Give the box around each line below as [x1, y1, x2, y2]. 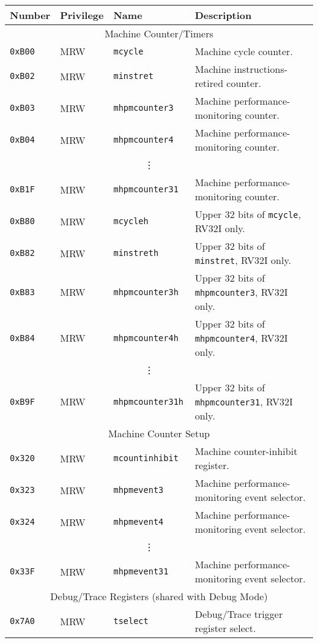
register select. [194, 621, 256, 635]
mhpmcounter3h [113, 287, 179, 297]
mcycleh [113, 216, 149, 226]
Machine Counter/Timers [105, 26, 213, 40]
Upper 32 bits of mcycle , [194, 207, 301, 221]
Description [194, 8, 252, 22]
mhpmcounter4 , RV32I [194, 331, 288, 345]
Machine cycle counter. [194, 44, 293, 58]
